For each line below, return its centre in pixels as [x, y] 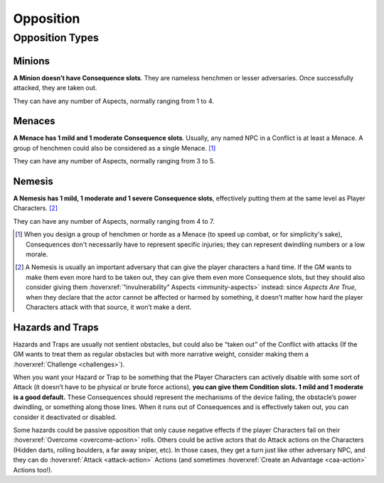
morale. [37, 254]
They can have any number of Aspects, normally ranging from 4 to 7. [114, 221]
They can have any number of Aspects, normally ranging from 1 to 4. [114, 101]
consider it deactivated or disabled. [65, 417]
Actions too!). [33, 470]
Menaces [34, 121]
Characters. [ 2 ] [36, 208]
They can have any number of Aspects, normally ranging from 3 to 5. [114, 161]
